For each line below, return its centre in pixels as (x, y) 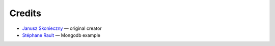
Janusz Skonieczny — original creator (62, 28)
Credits (25, 13)
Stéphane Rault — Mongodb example (61, 35)
